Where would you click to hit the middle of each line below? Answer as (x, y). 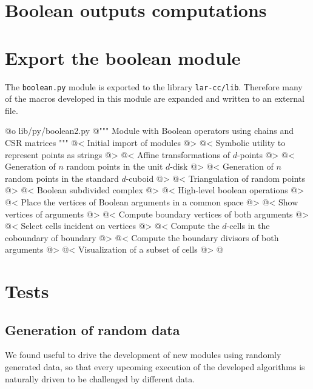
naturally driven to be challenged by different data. (100, 378)
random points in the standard (62, 178)
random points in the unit (115, 166)
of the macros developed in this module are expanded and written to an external (155, 98)
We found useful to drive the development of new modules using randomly (143, 355)
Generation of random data (93, 329)
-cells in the (248, 226)
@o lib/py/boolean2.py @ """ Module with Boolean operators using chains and (149, 131)
